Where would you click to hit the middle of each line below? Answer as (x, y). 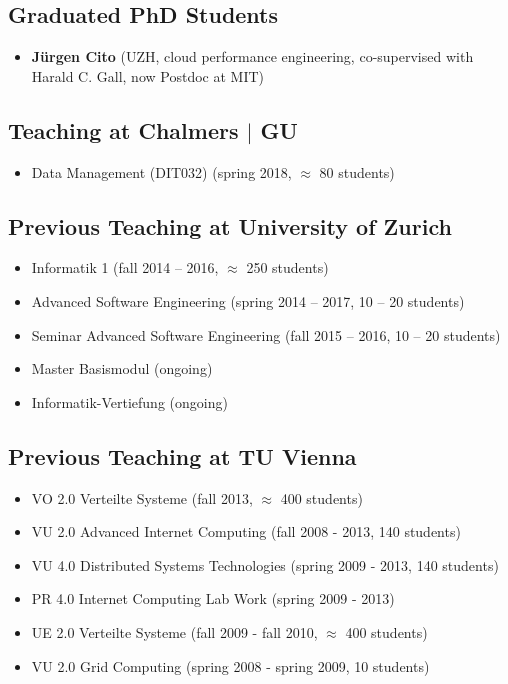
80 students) (357, 171)
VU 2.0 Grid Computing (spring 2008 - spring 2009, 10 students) (230, 665)
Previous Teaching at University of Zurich (230, 225)
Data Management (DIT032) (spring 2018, (161, 171)
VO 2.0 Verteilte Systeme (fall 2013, (142, 497)
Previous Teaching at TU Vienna (182, 455)
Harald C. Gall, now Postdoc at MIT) (147, 75)
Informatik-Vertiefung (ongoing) (129, 401)
